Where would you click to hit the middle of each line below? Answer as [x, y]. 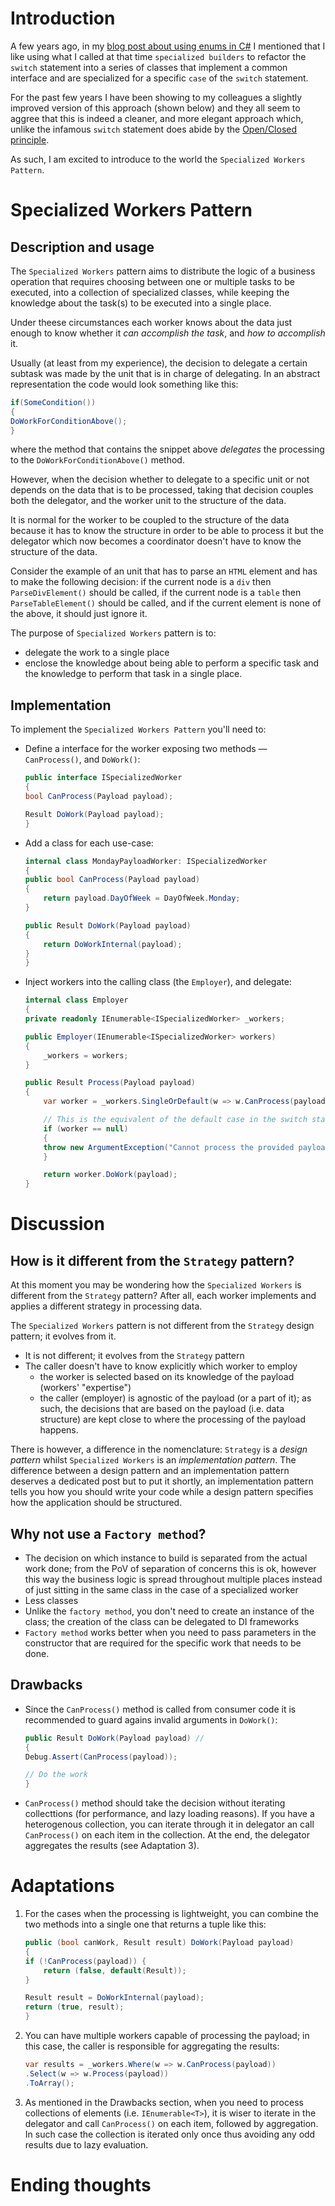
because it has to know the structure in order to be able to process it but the [167, 531]
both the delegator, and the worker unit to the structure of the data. [148, 501]
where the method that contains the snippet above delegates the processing [167, 449]
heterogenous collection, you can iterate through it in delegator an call [169, 1824]
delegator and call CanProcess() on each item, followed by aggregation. [171, 2123]
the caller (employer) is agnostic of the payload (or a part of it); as [175, 1398]
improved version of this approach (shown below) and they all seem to [155, 108]
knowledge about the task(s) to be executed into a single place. [141, 303]
